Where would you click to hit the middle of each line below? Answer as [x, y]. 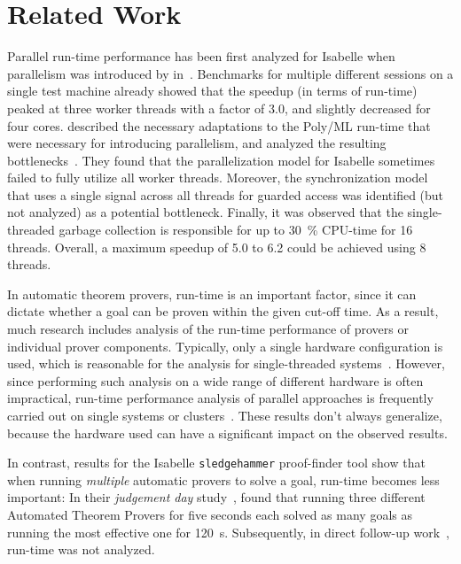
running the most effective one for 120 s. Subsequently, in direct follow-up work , [228, 532]
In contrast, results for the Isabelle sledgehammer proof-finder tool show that [216, 463]
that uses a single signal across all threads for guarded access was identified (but [226, 194]
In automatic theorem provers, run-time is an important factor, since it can [212, 294]
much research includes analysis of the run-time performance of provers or [208, 329]
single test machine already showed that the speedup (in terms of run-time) [212, 91]
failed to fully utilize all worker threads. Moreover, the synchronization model [218, 178]
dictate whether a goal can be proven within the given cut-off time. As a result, [223, 311]
